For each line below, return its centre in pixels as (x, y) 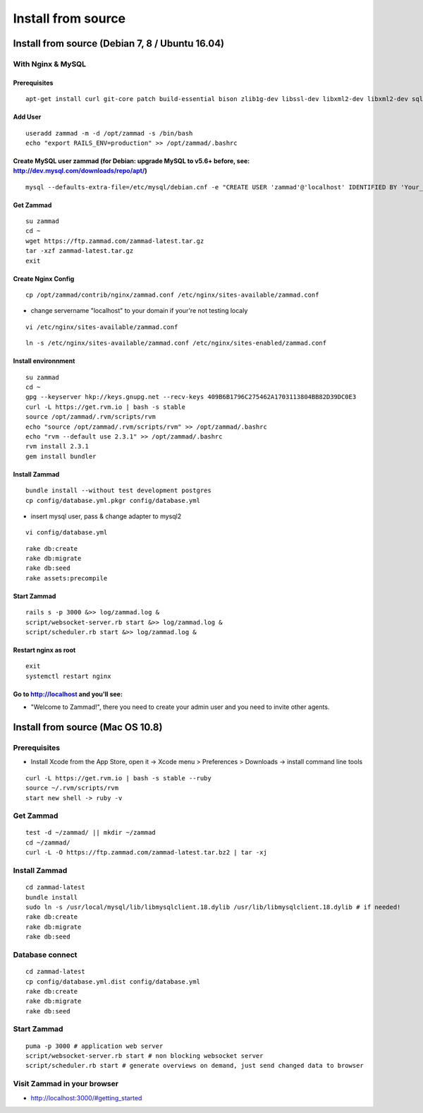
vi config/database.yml (67, 532)
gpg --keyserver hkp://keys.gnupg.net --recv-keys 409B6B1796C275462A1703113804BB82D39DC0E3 (191, 397)
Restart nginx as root (44, 650)
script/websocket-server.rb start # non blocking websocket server (145, 1056)
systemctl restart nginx (68, 676)
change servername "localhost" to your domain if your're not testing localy (139, 311)
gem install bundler (61, 456)
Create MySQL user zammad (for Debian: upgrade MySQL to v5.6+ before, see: (131, 161)
